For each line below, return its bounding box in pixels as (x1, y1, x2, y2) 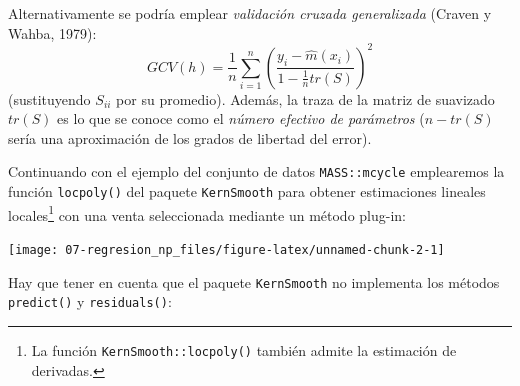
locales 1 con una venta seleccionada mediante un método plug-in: (8, 201, 406, 225)
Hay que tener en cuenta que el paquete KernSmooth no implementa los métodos (8, 271, 500, 292)
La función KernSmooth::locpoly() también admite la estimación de (31, 340, 457, 360)
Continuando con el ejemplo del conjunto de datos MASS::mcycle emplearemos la (8, 161, 505, 182)
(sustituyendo (8, 88, 91, 109)
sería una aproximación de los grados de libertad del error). (8, 127, 372, 148)
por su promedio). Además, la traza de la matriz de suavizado (116, 88, 495, 109)
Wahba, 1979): (8, 22, 97, 43)
